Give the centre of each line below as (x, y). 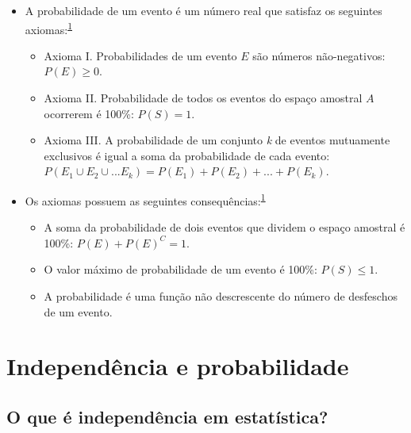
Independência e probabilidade (178, 366)
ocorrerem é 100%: (89, 113)
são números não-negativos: (319, 55)
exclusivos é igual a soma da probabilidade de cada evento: (187, 155)
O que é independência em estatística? (167, 416)
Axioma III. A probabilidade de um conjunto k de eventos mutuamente (217, 140)
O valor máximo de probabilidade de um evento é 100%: (181, 269)
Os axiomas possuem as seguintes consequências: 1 (145, 199)
